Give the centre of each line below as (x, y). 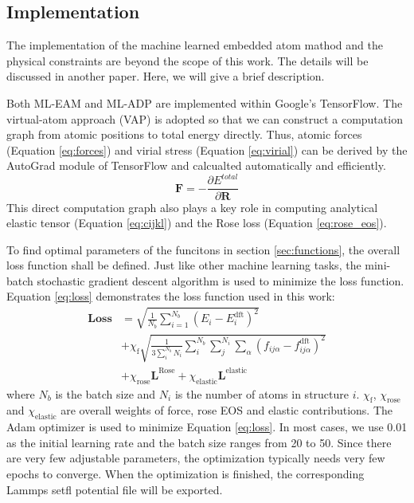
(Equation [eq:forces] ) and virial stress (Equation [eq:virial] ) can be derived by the (207, 149)
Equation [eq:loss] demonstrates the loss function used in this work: (171, 296)
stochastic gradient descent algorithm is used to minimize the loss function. (221, 280)
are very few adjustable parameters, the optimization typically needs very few (196, 458)
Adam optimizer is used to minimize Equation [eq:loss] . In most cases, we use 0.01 (207, 427)
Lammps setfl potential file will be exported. (115, 489)
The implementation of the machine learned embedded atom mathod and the (195, 45)
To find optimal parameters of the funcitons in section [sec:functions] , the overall (203, 249)
